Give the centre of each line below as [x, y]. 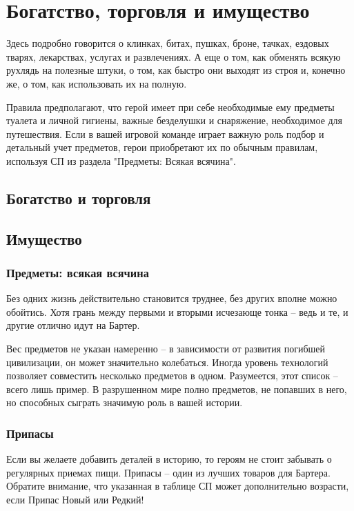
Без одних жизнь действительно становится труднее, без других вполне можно [172, 298]
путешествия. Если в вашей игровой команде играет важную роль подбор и [165, 133]
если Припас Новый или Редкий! [75, 499]
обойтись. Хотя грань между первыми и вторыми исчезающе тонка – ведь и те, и [177, 311]
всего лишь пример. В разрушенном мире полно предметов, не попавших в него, [177, 389]
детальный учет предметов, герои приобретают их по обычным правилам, [162, 147]
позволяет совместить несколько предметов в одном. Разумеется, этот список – [172, 375]
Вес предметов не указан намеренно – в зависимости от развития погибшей [166, 349]
